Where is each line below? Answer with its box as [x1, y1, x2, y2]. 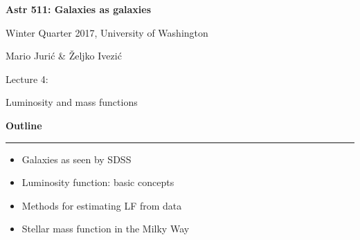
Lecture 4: [6, 71, 48, 86]
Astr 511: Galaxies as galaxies [6, 2, 151, 16]
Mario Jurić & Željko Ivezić [6, 48, 122, 63]
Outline [6, 118, 42, 132]
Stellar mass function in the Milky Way [21, 221, 190, 236]
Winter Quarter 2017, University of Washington [6, 25, 208, 39]
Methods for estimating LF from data [21, 198, 182, 212]
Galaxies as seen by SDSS [21, 151, 132, 166]
